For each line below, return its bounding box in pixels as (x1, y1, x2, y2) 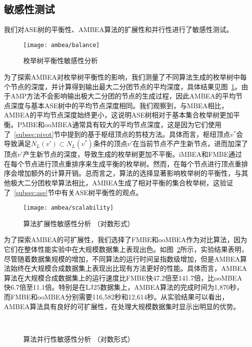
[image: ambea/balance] (23, 41, 100, 49)
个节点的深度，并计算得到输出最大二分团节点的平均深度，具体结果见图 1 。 (4, 81, 241, 91)
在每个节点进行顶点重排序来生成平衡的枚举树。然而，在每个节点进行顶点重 (4, 158, 241, 168)
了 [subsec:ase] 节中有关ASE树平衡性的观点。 (4, 187, 143, 197)
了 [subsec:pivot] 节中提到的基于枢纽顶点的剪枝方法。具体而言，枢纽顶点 (4, 129, 230, 139)
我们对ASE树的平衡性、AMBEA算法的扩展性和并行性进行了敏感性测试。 (4, 24, 234, 34)
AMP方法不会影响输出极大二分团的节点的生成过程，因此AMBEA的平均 (10, 91, 236, 101)
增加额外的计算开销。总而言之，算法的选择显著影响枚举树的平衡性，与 (17, 168, 241, 178)
